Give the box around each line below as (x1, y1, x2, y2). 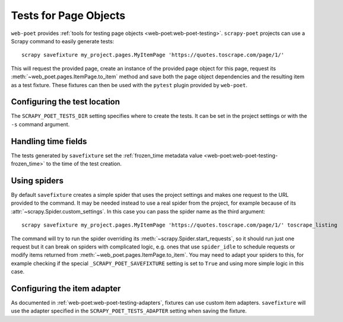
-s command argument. (11, 120, 70, 127)
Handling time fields (11, 136, 87, 146)
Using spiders (11, 176, 63, 186)
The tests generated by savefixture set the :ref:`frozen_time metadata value (11, 152, 203, 159)
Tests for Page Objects (11, 9, 126, 22)
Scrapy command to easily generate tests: (11, 37, 115, 44)
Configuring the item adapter (11, 283, 121, 294)
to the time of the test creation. (46, 160, 122, 167)
